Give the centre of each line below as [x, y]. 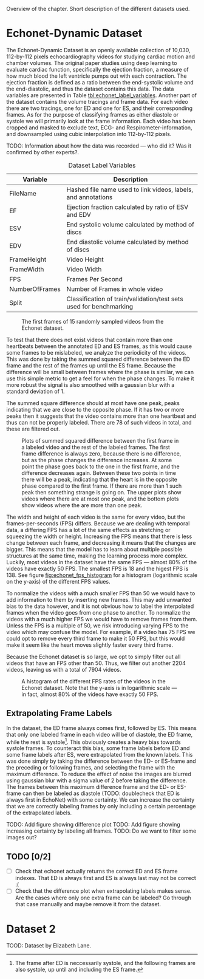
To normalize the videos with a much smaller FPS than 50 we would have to [101, 593]
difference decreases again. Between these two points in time [99, 472]
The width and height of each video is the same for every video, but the [96, 517]
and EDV [79, 214]
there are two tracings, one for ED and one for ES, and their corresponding [100, 108]
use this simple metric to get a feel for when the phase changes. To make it [100, 378]
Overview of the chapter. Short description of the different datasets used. [98, 9]
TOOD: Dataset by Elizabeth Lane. [49, 946]
